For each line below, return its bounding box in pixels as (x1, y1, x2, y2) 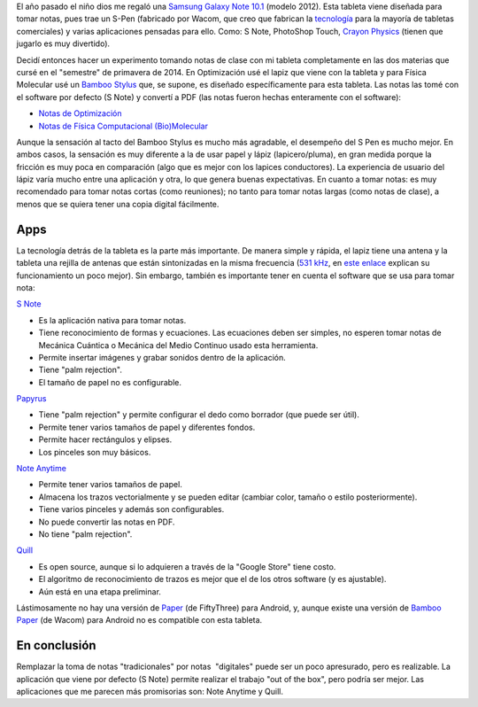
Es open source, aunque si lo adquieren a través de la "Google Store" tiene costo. (38, 561, 336, 571)
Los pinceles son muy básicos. (38, 447, 151, 457)
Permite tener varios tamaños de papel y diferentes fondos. (38, 422, 256, 432)
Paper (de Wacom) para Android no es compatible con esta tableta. (16, 615, 263, 625)
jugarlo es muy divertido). (16, 38, 111, 49)
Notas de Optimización (38, 108, 123, 119)
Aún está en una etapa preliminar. (38, 586, 161, 597)
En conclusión (16, 638, 96, 653)
